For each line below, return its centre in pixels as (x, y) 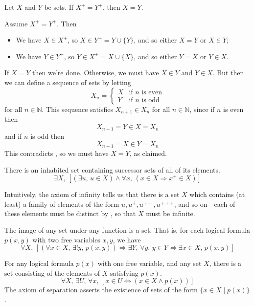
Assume (16, 23)
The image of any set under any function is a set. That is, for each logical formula (127, 230)
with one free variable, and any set (150, 263)
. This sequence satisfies (77, 109)
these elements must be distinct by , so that (70, 213)
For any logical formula (39, 263)
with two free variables (66, 239)
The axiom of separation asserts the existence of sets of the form (101, 290)
